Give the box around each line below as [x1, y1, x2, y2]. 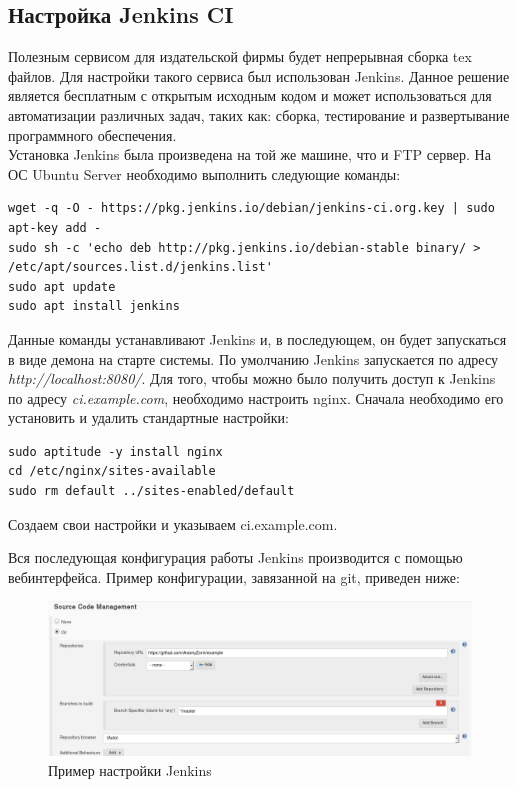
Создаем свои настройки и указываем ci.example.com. [8, 513, 338, 534]
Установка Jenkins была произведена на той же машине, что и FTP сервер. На [8, 144, 491, 165]
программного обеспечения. [8, 124, 177, 145]
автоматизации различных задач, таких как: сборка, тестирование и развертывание [8, 104, 510, 125]
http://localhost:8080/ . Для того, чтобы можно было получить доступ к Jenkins [8, 368, 496, 389]
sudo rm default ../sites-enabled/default [8, 484, 295, 499]
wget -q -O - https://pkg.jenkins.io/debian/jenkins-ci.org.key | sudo [8, 201, 495, 216]
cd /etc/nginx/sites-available [8, 464, 216, 479]
